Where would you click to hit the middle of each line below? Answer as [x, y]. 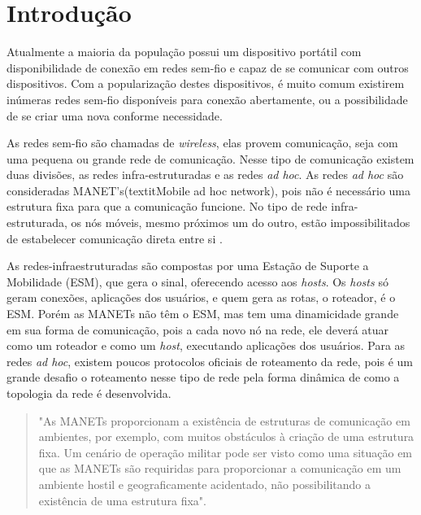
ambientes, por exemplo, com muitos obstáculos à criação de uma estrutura [226, 436]
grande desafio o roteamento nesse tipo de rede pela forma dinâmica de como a [203, 377]
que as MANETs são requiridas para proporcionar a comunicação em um [220, 468]
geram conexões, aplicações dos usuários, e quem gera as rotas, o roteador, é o [201, 297]
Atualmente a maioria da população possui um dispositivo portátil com [184, 52]
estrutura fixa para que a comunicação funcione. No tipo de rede [167, 206]
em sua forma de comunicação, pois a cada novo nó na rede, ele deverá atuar [198, 329]
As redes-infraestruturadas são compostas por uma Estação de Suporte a [188, 266]
